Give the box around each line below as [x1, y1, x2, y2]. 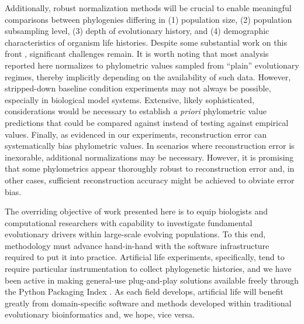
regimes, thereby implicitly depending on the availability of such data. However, [5, 70, 291, 83]
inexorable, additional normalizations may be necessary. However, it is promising [5, 151, 294, 163]
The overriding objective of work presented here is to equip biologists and [5, 205, 268, 217]
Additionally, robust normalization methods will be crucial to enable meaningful [5, 2, 292, 13]
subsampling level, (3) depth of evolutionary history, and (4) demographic [5, 25, 270, 37]
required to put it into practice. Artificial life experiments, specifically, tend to [5, 251, 285, 263]
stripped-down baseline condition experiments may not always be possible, [5, 82, 271, 94]
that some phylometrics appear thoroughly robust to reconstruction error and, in [5, 162, 295, 175]
